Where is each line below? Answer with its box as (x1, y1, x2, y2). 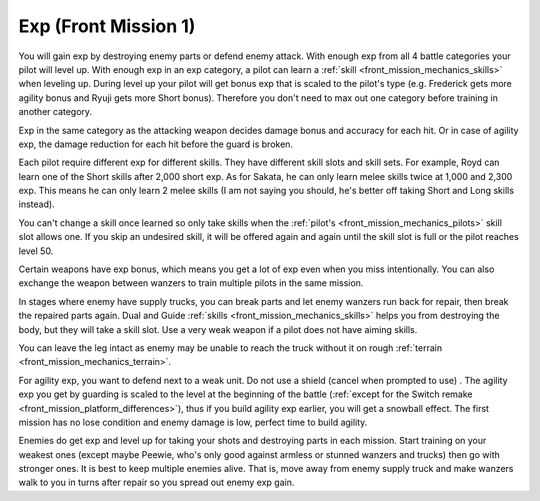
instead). (18, 198, 55, 210)
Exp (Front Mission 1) (18, 15, 196, 37)
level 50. (18, 245, 54, 257)
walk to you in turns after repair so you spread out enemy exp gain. (18, 476, 295, 489)
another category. (18, 106, 93, 118)
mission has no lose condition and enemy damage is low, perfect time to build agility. (18, 416, 368, 428)
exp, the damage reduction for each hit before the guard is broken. (18, 138, 294, 150)
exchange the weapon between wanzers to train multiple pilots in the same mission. (18, 277, 364, 289)
